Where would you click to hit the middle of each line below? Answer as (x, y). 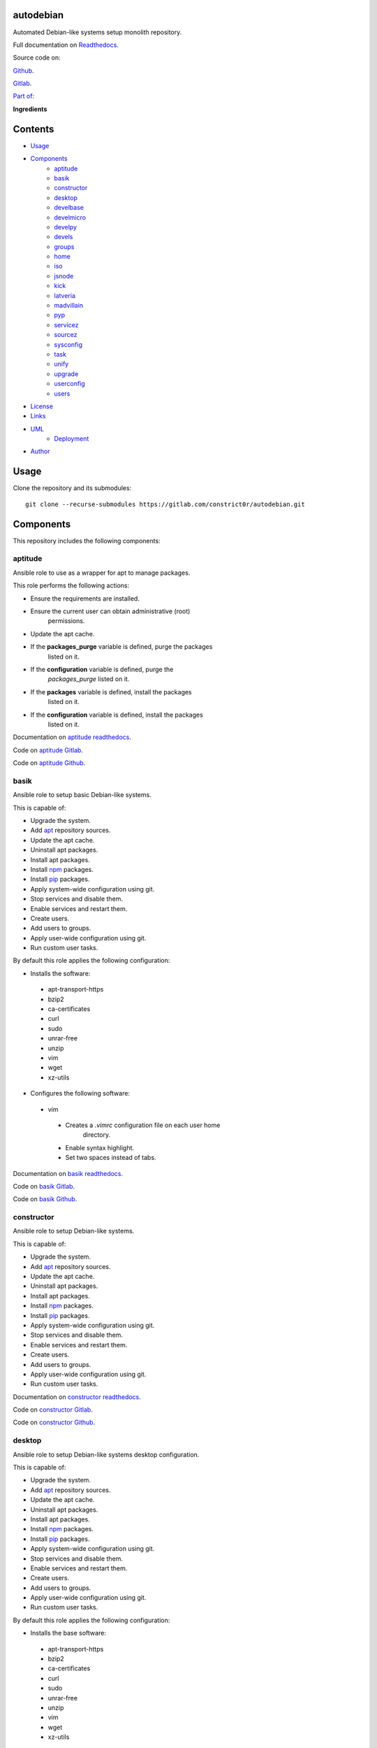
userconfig (69, 384)
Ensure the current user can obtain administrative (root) (110, 611)
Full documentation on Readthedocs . (66, 45)
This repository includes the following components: (87, 540)
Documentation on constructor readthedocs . (77, 1397)
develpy (65, 227)
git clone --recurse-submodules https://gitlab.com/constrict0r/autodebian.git (165, 504)
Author (40, 452)
